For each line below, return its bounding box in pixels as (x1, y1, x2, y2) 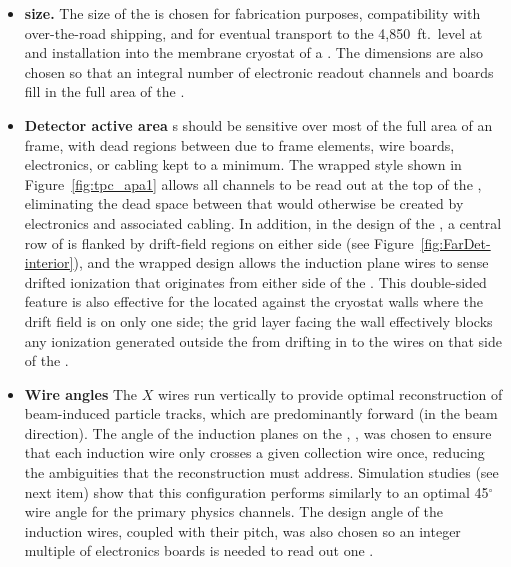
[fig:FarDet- (420, 232, 491, 253)
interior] (24, 252, 74, 273)
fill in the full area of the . (24, 81, 185, 102)
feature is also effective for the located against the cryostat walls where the (24, 291, 483, 312)
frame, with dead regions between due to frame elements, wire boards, (24, 134, 455, 155)
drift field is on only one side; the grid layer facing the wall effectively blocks (24, 310, 493, 331)
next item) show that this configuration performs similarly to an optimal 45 (24, 481, 489, 502)
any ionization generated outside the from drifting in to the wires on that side (24, 330, 502, 351)
